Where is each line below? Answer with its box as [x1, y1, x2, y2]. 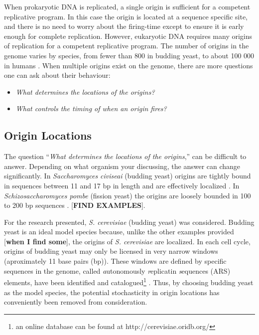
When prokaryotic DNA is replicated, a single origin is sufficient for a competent [4, 1, 251, 11]
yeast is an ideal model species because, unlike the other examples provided [4, 226, 234, 237]
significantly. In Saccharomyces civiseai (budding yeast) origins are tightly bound [4, 170, 251, 181]
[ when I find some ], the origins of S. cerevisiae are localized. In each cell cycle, [4, 236, 251, 246]
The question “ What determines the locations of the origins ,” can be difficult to [4, 151, 247, 162]
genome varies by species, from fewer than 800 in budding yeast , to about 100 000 [4, 50, 255, 60]
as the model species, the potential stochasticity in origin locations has [4, 287, 220, 297]
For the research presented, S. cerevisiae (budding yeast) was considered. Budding [4, 216, 255, 227]
